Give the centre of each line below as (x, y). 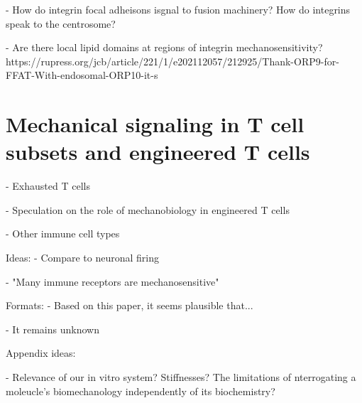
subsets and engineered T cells (158, 152)
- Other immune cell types (63, 233)
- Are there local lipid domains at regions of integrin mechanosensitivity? (164, 47)
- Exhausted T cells (48, 186)
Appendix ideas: (41, 353)
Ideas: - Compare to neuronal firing (83, 258)
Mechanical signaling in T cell (155, 124)
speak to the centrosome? (61, 23)
